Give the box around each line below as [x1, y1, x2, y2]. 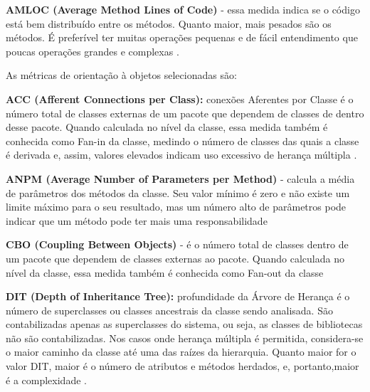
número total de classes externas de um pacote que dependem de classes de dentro [6, 105, 364, 120]
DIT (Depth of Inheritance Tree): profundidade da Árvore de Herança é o [6, 289, 350, 304]
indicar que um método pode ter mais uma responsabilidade [6, 213, 268, 228]
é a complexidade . [6, 372, 87, 387]
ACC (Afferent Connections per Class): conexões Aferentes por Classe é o [6, 91, 354, 106]
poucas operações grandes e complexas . [6, 43, 179, 58]
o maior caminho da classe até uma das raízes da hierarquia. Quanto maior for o [6, 344, 356, 359]
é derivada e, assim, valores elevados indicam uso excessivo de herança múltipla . [6, 147, 357, 162]
